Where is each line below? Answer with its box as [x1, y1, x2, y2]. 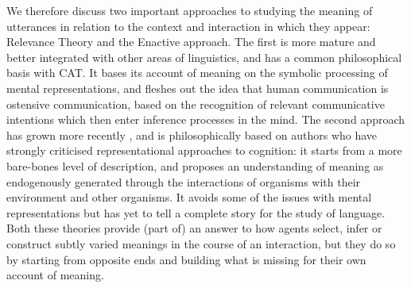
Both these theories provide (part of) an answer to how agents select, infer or [6, 220, 382, 236]
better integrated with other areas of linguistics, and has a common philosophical [6, 48, 402, 65]
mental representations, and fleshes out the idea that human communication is [6, 79, 389, 96]
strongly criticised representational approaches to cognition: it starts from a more [6, 142, 402, 159]
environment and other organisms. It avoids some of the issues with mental [6, 189, 372, 205]
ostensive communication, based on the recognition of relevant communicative [6, 95, 385, 112]
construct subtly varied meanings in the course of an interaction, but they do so [6, 235, 396, 252]
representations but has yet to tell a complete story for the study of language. [6, 204, 386, 221]
